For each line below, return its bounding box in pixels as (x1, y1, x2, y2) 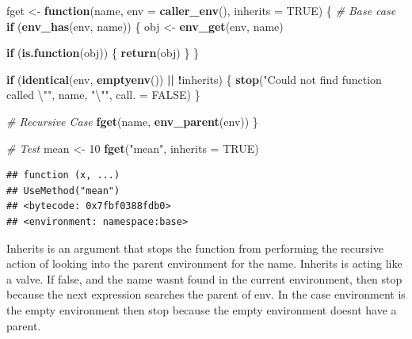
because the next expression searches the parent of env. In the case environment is (6, 286, 406, 303)
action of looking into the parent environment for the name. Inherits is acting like (6, 255, 402, 272)
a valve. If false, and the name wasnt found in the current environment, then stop (6, 270, 402, 287)
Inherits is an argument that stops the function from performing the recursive (6, 239, 383, 256)
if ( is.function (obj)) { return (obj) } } (6, 44, 200, 61)
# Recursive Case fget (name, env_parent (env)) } (6, 112, 258, 129)
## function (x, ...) (6, 169, 120, 181)
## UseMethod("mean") (6, 185, 120, 196)
